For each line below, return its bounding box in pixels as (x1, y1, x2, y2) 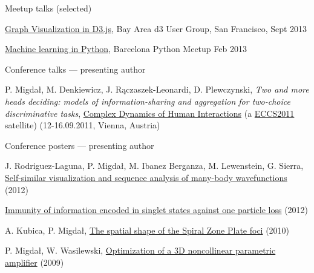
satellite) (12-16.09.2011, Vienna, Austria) (5, 119, 160, 131)
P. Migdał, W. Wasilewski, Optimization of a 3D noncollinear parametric (5, 244, 276, 257)
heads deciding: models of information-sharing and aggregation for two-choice (5, 94, 290, 107)
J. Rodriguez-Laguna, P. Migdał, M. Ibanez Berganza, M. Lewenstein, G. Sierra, (5, 159, 304, 172)
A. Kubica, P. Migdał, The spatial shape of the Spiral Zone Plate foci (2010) (5, 223, 290, 236)
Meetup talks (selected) (5, 2, 92, 14)
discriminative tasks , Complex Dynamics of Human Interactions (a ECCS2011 (5, 107, 295, 119)
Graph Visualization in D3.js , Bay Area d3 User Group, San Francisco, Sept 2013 (5, 22, 307, 35)
